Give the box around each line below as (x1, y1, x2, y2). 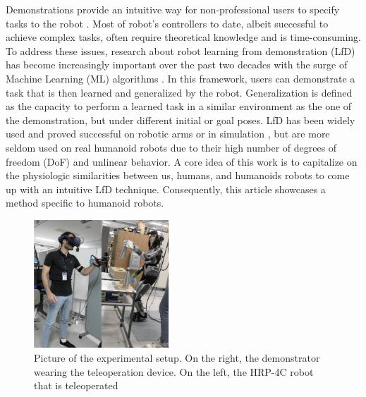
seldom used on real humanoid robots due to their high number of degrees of (6, 140, 337, 154)
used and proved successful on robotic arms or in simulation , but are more (6, 126, 330, 141)
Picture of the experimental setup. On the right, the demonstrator (34, 350, 320, 365)
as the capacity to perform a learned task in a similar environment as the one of (6, 99, 352, 114)
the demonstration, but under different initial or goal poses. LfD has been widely (6, 112, 355, 127)
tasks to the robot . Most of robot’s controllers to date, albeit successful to (6, 16, 329, 30)
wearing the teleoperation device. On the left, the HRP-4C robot (34, 364, 314, 379)
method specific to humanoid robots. (6, 195, 164, 210)
